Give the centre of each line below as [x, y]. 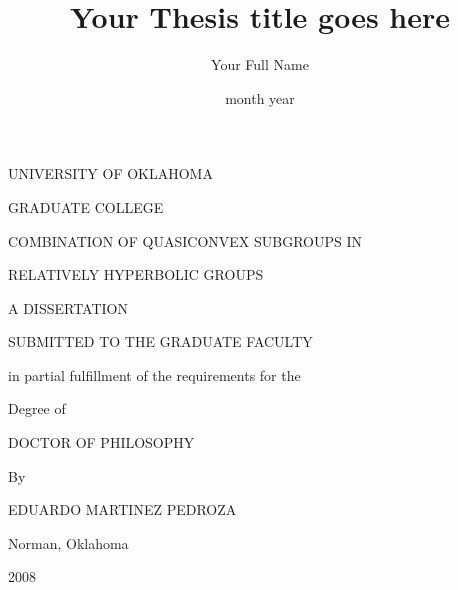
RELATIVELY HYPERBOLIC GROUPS [136, 274]
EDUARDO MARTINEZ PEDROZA [122, 509]
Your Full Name [260, 64]
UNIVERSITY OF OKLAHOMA [110, 173]
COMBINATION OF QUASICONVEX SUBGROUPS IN [185, 240]
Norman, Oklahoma [68, 542]
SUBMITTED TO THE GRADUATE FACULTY [160, 341]
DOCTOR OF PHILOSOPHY [101, 442]
